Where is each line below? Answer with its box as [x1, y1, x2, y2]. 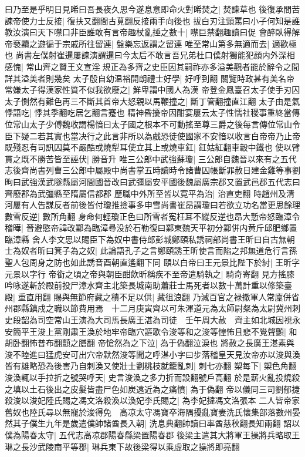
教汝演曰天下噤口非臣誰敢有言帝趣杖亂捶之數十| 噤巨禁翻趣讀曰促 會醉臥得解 [5, 26, 300, 38]
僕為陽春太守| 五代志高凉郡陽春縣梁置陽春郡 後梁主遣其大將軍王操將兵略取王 [5, 428, 300, 441]
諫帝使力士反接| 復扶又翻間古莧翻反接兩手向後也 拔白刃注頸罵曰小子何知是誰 [5, 14, 300, 26]
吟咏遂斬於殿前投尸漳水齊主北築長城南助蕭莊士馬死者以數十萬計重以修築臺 [5, 279, 292, 291]
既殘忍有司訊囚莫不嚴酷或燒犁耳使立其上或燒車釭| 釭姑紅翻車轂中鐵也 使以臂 [5, 141, 300, 153]
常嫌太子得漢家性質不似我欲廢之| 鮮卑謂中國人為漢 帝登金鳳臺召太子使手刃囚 [5, 83, 300, 96]
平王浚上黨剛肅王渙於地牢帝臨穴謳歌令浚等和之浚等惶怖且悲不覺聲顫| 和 [21, 325, 297, 337]
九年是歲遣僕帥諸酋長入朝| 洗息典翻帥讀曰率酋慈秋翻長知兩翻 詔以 [45, 417, 300, 429]
